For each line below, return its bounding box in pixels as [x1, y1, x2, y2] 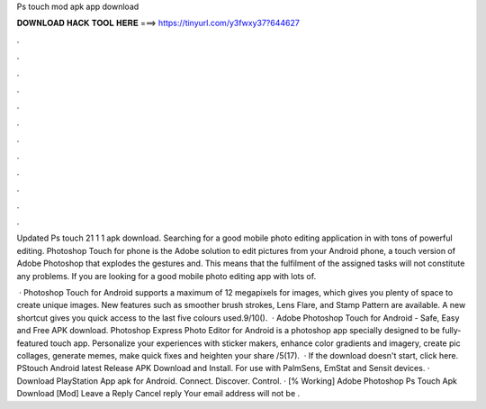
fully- [441, 325, 462, 336]
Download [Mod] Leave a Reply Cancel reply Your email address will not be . [16, 388, 301, 399]
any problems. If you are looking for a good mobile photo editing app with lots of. [16, 270, 317, 281]
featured [16, 338, 49, 349]
